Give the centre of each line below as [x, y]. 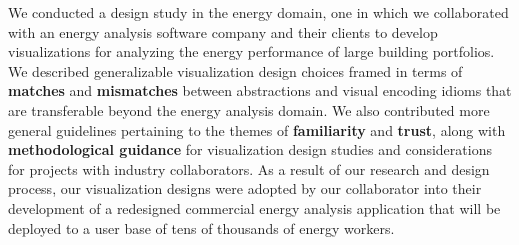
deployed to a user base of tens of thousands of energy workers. [201, 227]
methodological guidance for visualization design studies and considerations [250, 149]
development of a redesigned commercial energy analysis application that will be [254, 207]
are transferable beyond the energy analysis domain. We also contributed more [249, 109]
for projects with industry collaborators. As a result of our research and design [249, 168]
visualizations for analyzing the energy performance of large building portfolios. [251, 51]
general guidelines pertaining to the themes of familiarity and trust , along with [257, 129]
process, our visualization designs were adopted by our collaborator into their [245, 188]
